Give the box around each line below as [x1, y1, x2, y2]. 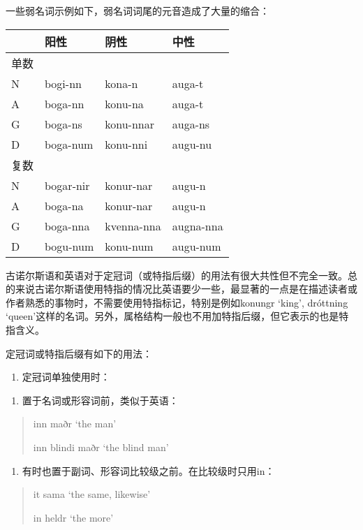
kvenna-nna [105, 217, 161, 234]
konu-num [105, 237, 154, 254]
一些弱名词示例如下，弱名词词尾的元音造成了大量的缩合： [6, 3, 269, 17]
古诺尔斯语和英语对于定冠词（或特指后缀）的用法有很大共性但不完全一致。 [6, 267, 348, 282]
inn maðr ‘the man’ [33, 416, 117, 431]
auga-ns [172, 115, 210, 132]
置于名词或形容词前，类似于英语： [22, 392, 179, 407]
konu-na [105, 95, 144, 112]
